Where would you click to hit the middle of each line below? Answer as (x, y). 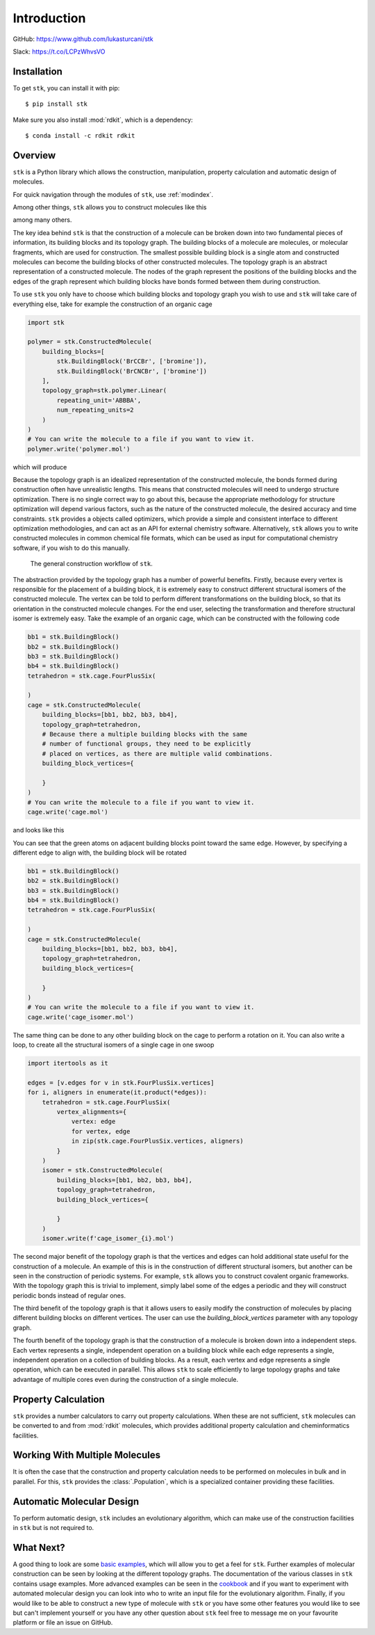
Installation (37, 71)
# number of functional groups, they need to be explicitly (147, 744)
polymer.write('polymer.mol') (79, 449)
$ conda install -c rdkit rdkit (80, 136)
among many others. (42, 220)
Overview (34, 155)
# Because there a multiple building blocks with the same (145, 734)
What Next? (39, 1547)
